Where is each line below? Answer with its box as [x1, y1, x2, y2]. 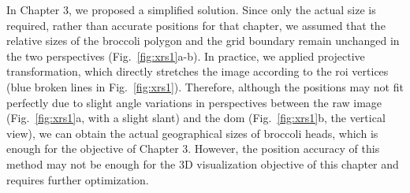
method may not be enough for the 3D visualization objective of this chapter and [6, 155, 399, 172]
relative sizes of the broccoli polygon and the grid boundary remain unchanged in [6, 32, 400, 49]
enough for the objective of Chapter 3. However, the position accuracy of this [6, 140, 380, 157]
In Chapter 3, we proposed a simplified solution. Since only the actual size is [6, 2, 376, 17]
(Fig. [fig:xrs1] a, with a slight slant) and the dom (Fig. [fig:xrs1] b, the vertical [6, 109, 386, 126]
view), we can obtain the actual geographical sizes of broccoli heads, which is [6, 124, 378, 141]
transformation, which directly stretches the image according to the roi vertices [6, 63, 389, 80]
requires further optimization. [6, 171, 149, 187]
